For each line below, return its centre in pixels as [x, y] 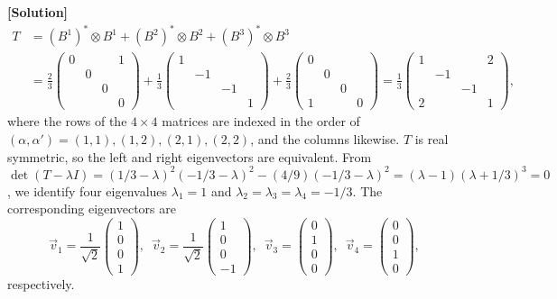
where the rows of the [67, 121]
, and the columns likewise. [325, 138]
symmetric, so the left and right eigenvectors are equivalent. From [190, 156]
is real [432, 138]
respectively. [41, 284]
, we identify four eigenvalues [88, 190]
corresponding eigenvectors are [92, 208]
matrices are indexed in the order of [261, 121]
